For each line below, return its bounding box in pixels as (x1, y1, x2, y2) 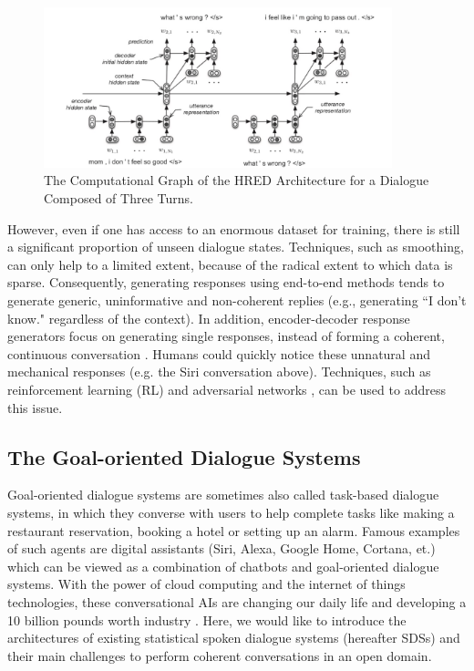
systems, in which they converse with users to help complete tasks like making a (7, 503, 455, 521)
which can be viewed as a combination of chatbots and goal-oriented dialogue (7, 556, 439, 575)
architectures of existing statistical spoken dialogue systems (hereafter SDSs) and (7, 628, 460, 647)
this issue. (7, 397, 63, 417)
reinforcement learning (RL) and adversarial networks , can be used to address (7, 380, 446, 399)
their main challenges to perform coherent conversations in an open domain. (7, 645, 432, 665)
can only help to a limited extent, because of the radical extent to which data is (7, 254, 453, 274)
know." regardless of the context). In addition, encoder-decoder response (7, 308, 410, 327)
